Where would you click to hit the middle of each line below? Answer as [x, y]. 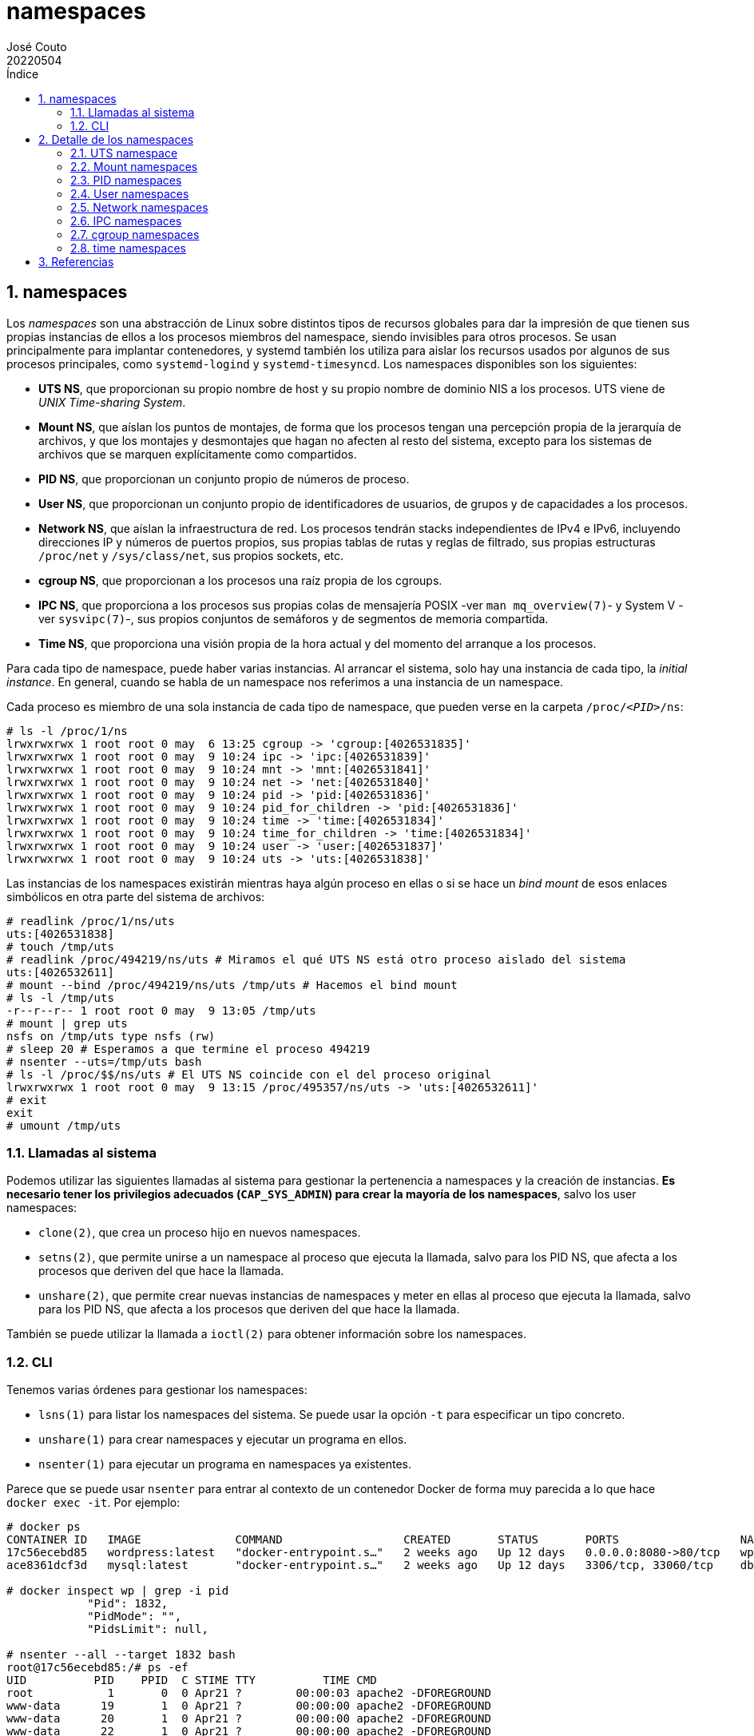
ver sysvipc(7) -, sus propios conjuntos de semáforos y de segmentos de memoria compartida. [294, 618]
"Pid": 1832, [128, 1604]
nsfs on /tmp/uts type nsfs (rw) [111, 1036]
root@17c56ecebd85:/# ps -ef [97, 1668]
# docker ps [44, 1527]
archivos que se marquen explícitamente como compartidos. [198, 454]
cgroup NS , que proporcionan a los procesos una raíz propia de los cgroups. [240, 580]
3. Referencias [76, 261]
